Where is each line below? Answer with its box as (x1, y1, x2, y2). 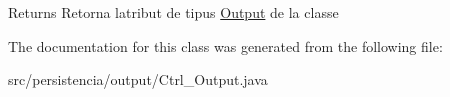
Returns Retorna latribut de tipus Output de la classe (8, 2, 339, 22)
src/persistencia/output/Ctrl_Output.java (8, 69, 268, 90)
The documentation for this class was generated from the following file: (8, 35, 443, 56)
